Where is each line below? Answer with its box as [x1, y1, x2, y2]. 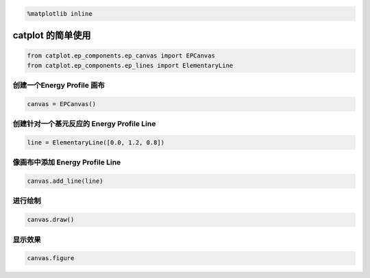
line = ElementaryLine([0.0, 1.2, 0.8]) [27, 138, 164, 147]
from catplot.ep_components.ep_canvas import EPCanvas [27, 52, 215, 60]
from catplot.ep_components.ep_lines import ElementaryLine [27, 62, 234, 69]
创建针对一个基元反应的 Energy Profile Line [12, 119, 156, 129]
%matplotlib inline [27, 10, 92, 17]
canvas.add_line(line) [27, 177, 103, 185]
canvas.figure [27, 254, 75, 262]
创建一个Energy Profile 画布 [12, 80, 106, 90]
